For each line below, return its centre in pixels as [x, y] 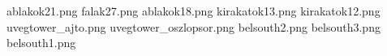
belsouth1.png [41, 43]
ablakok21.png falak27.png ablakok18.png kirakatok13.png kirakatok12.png [193, 11]
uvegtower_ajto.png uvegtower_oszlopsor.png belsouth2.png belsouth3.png [193, 26]
